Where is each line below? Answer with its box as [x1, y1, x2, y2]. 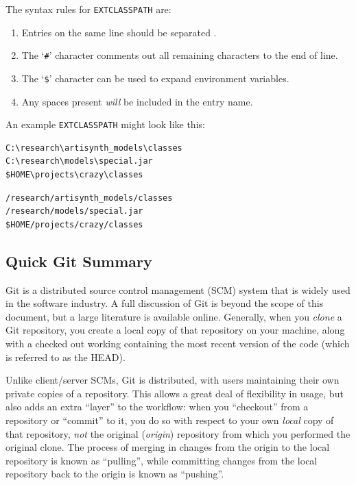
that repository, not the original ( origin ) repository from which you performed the [5, 426, 351, 440]
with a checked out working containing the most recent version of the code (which [5, 336, 350, 350]
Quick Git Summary [5, 250, 152, 271]
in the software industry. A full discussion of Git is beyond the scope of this [5, 296, 324, 310]
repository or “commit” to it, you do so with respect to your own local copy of [5, 412, 334, 427]
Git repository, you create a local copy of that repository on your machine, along [5, 323, 345, 337]
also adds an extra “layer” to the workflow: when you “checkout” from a [5, 399, 309, 414]
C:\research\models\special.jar [5, 156, 153, 166]
